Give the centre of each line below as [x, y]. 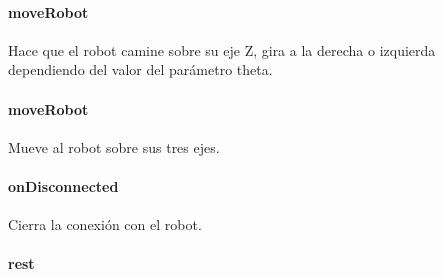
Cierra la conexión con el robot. [105, 224]
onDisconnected [63, 185]
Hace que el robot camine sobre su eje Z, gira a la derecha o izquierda [222, 49]
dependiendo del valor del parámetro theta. [140, 69]
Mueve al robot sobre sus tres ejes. [114, 146]
